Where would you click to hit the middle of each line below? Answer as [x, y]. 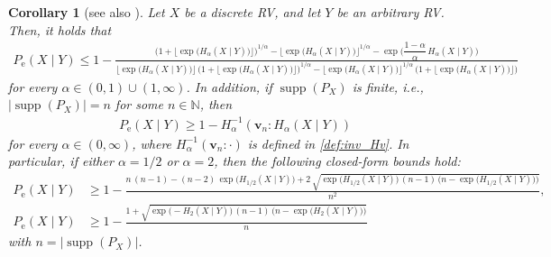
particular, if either [61, 161]
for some [139, 104]
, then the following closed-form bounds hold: [337, 161]
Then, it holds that [60, 29]
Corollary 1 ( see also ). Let [87, 12]
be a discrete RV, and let [253, 12]
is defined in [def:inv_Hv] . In [328, 143]
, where [152, 143]
